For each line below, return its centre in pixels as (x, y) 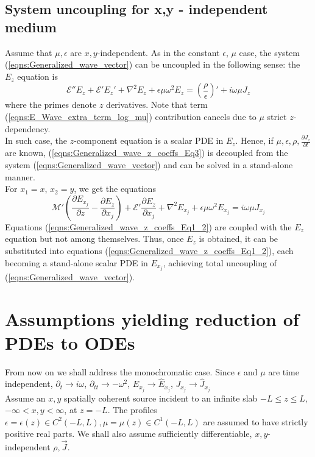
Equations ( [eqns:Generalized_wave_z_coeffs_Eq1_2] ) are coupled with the (148, 226)
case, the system (269, 52)
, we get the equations (115, 189)
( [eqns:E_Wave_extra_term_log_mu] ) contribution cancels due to (131, 116)
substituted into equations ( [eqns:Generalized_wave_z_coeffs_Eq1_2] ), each (149, 251)
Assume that (29, 52)
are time (284, 371)
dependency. (28, 128)
